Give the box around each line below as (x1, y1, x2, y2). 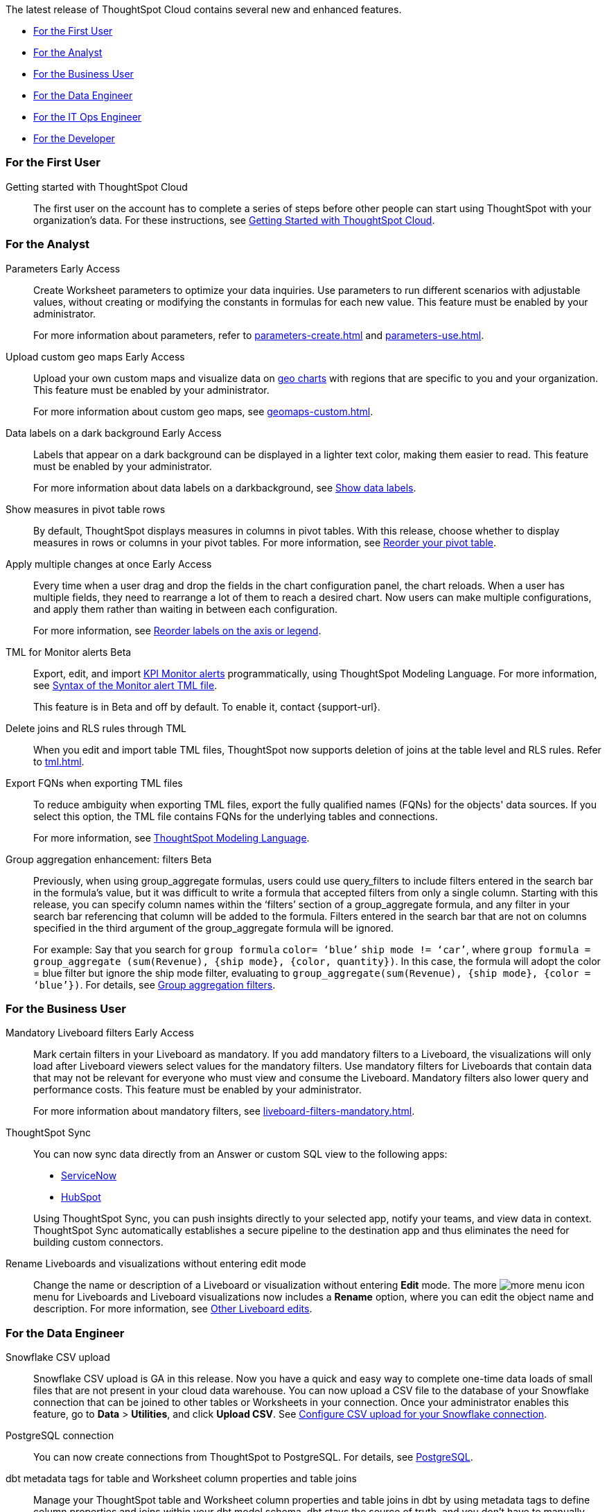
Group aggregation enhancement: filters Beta (6, 853, 212, 865)
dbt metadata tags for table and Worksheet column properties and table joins (6, 1472, 357, 1484)
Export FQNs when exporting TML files (6, 776, 183, 789)
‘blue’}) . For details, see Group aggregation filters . (33, 978, 276, 991)
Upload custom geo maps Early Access (6, 350, 185, 363)
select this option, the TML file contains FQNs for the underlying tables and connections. (33, 810, 438, 822)
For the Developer (33, 132, 115, 144)
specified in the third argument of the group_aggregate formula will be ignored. (33, 921, 394, 934)
